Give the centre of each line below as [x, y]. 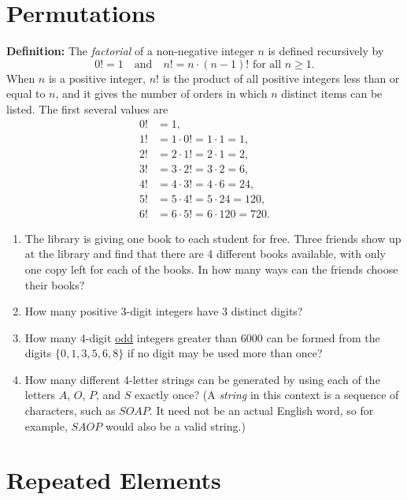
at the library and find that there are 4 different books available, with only [205, 254]
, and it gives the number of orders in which [161, 93]
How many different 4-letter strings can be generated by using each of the [202, 379]
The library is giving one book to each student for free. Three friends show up [213, 238]
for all [267, 64]
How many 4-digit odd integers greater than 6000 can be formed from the [202, 337]
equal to [26, 93]
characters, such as [70, 410]
